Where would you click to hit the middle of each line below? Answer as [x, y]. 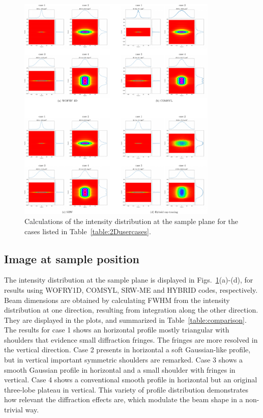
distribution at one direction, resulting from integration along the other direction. [131, 310]
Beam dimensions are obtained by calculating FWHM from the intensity [117, 300]
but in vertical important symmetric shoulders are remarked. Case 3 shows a [123, 360]
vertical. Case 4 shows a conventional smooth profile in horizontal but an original [131, 380]
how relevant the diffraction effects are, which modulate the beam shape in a [124, 399]
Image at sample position [72, 258]
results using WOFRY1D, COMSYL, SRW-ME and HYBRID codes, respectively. [131, 289]
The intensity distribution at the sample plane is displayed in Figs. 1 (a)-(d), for [129, 280]
